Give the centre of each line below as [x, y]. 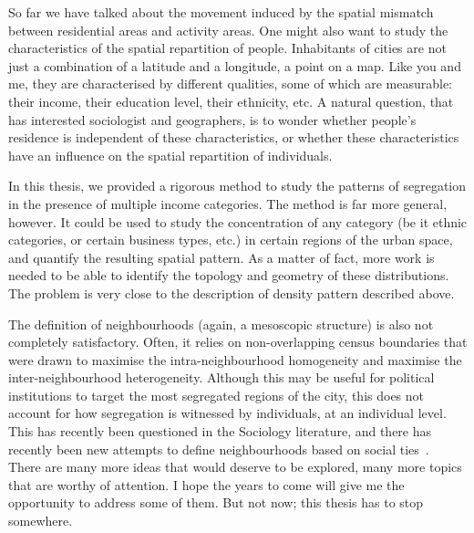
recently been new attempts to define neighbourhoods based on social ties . [219, 449]
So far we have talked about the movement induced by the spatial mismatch [221, 12]
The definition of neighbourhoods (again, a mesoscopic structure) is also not [221, 324]
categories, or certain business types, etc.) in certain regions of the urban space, [231, 240]
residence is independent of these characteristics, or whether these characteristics [234, 137]
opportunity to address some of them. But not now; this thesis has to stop [216, 502]
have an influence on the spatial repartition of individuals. [170, 155]
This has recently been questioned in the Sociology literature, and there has [220, 431]
